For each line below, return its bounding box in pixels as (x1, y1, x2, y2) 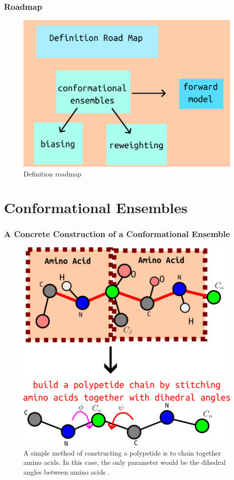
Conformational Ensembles (4, 197, 188, 217)
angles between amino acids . (23, 466, 110, 477)
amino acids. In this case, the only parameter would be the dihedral (23, 457, 226, 467)
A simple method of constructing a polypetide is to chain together (23, 447, 221, 458)
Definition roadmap (23, 169, 81, 178)
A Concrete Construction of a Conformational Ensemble (4, 227, 230, 240)
